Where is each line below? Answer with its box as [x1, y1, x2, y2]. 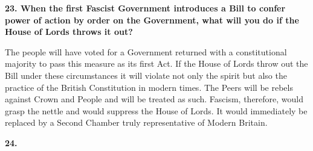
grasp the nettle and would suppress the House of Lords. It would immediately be [5, 104, 308, 117]
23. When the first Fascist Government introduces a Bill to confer [5, 2, 286, 14]
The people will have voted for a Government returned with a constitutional [5, 45, 287, 58]
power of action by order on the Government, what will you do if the [5, 13, 299, 26]
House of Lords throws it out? [5, 25, 133, 38]
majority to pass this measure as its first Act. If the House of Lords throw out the [5, 57, 308, 70]
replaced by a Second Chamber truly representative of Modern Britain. [5, 116, 268, 129]
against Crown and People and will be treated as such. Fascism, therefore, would [5, 93, 304, 105]
